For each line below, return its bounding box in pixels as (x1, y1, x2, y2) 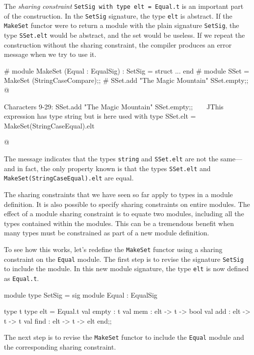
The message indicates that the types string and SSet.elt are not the (4, 153, 218, 163)
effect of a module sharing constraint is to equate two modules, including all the (4, 208, 244, 219)
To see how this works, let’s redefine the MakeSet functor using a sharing (4, 244, 223, 254)
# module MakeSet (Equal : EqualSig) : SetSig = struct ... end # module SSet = (4, 65, 250, 76)
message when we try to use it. (4, 49, 97, 59)
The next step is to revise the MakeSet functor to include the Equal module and (4, 332, 244, 342)
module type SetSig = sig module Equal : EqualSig (4, 289, 157, 300)
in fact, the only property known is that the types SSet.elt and (17, 163, 211, 173)
